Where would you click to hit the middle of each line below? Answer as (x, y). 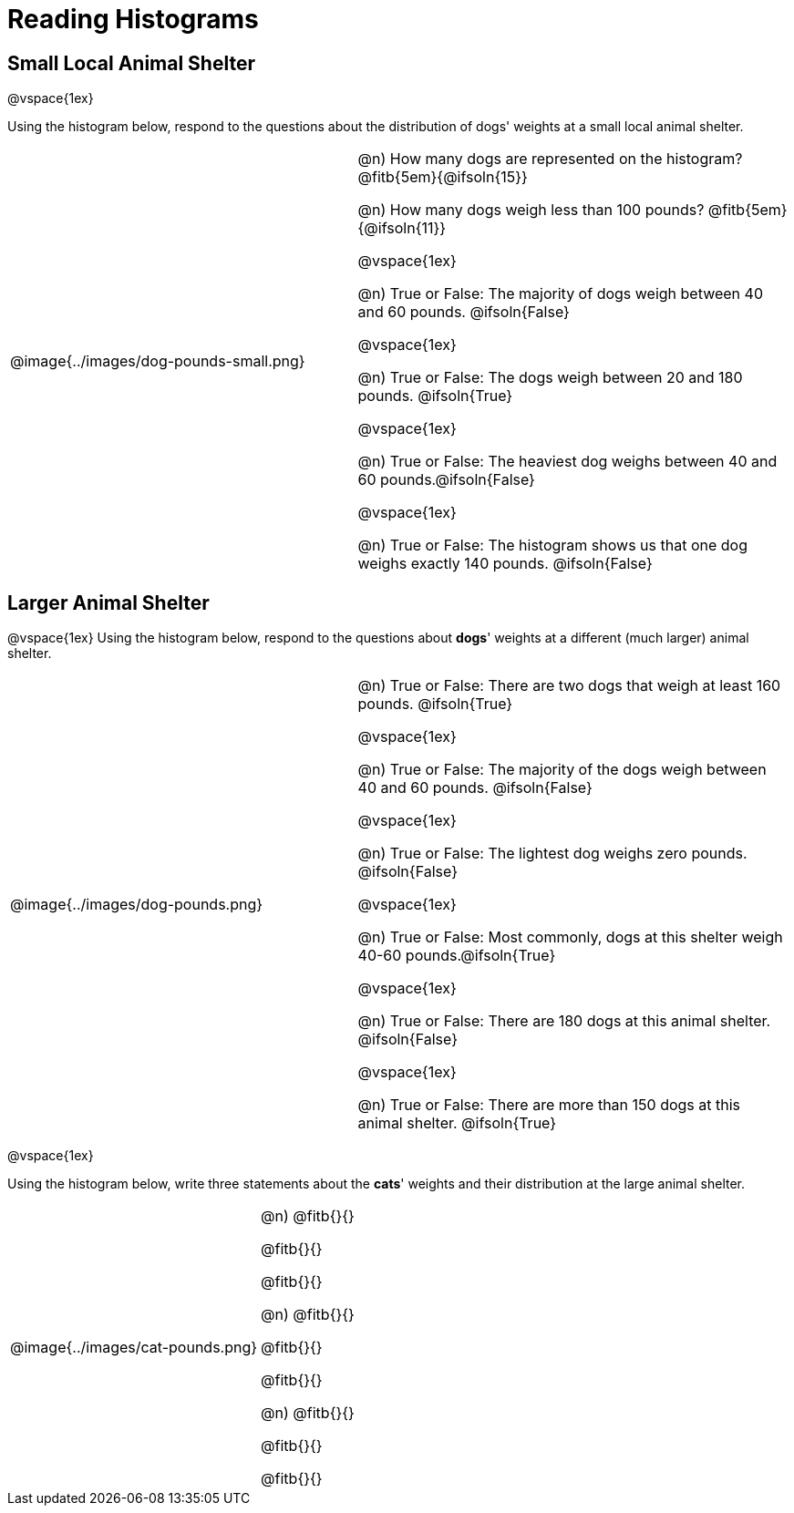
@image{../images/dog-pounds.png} (137, 905)
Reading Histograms (133, 19)
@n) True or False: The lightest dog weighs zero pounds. (552, 854)
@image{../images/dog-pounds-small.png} (158, 361)
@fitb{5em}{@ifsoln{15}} (443, 177)
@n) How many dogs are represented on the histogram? (550, 159)
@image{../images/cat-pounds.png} (134, 1348)
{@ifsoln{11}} (402, 228)
